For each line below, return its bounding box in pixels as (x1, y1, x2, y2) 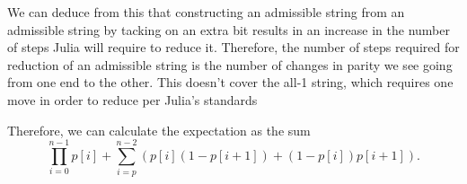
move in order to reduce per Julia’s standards (7, 90, 258, 109)
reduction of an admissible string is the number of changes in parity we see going (7, 55, 453, 74)
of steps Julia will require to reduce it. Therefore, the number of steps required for (7, 38, 460, 57)
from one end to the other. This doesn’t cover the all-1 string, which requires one (7, 73, 454, 92)
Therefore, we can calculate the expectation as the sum (7, 120, 311, 139)
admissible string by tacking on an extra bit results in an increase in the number (7, 20, 450, 39)
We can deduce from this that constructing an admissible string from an (7, 3, 405, 21)
